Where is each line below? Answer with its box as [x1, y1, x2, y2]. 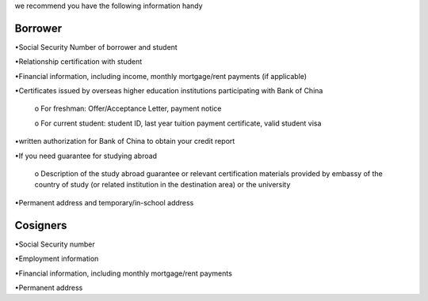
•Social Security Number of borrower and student [14, 42, 178, 51]
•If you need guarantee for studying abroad [14, 151, 158, 160]
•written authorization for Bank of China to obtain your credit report [14, 137, 235, 146]
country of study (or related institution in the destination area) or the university [34, 180, 291, 190]
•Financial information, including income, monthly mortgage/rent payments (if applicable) [14, 71, 308, 81]
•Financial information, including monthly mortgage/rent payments [14, 269, 233, 278]
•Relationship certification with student [14, 57, 143, 66]
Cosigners [14, 218, 67, 232]
